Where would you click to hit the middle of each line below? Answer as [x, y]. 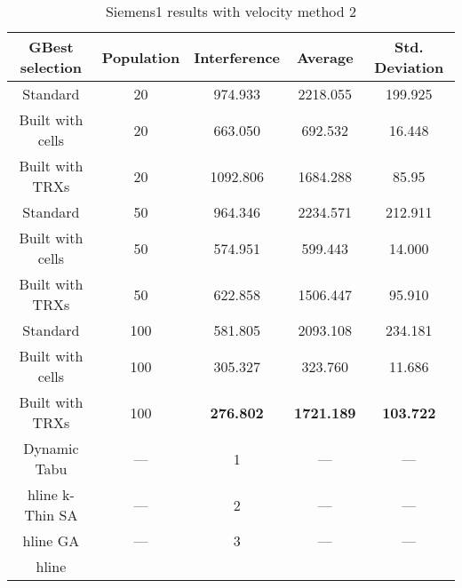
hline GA [51, 540]
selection [51, 67]
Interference [237, 57]
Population [141, 57]
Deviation [409, 67]
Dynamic [51, 448]
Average [325, 57]
